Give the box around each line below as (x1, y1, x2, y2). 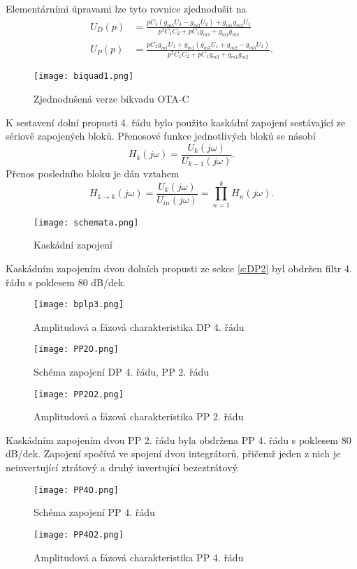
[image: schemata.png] (34, 217, 139, 228)
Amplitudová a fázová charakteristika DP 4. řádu (34, 319, 245, 334)
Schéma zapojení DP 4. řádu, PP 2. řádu (34, 364, 209, 379)
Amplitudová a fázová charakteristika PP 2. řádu (34, 409, 244, 424)
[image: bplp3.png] (34, 300, 124, 310)
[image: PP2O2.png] (34, 389, 124, 399)
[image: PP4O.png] (34, 485, 119, 495)
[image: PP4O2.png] (34, 529, 124, 540)
